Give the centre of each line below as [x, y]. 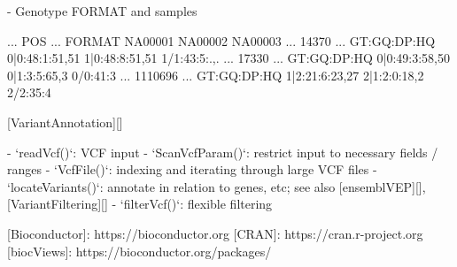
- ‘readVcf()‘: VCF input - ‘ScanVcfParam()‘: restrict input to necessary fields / [223, 152]
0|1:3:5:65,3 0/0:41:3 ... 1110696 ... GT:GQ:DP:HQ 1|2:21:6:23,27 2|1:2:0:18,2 [216, 75]
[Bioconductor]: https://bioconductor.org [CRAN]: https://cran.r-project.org [215, 233]
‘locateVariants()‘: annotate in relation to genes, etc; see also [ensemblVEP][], [217, 186]
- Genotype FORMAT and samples [102, 11]
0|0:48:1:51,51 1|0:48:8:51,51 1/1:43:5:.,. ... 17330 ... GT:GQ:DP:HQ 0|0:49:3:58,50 [228, 58]
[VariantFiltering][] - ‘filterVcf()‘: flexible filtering [140, 204]
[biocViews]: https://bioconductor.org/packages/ [139, 251]
